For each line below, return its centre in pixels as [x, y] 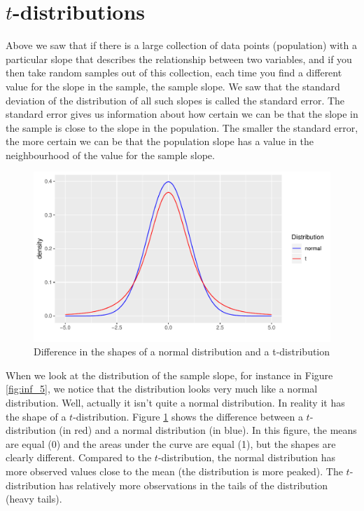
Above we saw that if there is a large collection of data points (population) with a [181, 45]
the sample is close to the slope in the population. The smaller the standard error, [182, 127]
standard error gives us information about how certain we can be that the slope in [182, 114]
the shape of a [36, 416]
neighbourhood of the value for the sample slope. [110, 155]
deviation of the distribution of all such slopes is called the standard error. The [175, 100]
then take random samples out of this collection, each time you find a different [174, 73]
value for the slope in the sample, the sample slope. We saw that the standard [173, 86]
